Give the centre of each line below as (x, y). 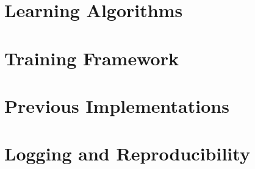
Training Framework (92, 58)
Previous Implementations (117, 105)
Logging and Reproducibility (127, 153)
